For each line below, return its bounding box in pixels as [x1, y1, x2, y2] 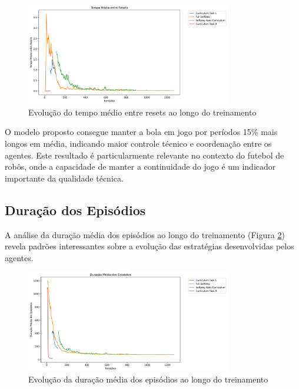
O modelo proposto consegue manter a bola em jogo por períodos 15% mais [5, 126, 278, 138]
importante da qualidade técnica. [5, 172, 124, 184]
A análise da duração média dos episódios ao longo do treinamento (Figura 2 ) [5, 228, 285, 240]
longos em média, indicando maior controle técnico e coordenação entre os [5, 137, 272, 150]
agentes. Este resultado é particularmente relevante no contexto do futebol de [5, 149, 284, 161]
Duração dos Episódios [5, 200, 146, 219]
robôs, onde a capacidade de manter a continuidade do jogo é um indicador [5, 160, 276, 173]
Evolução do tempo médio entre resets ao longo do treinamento [28, 106, 257, 118]
